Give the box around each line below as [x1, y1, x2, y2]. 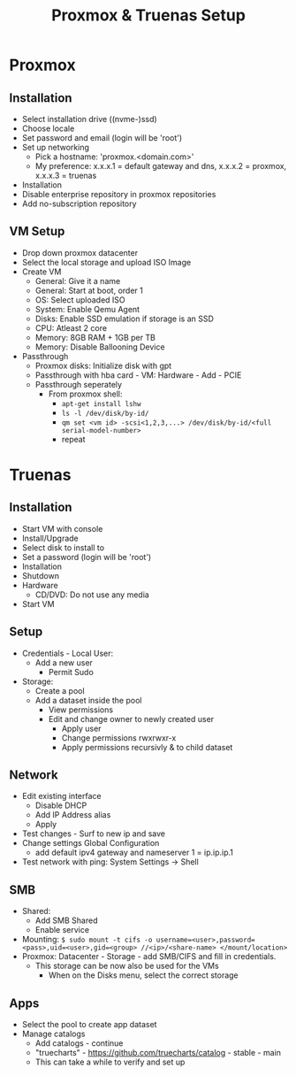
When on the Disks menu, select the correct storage [48, 970, 239, 980]
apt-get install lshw [61, 399, 141, 408]
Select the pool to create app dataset [21, 1019, 157, 1030]
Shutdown [21, 570, 60, 580]
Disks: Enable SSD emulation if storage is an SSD [34, 313, 215, 324]
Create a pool [34, 685, 86, 696]
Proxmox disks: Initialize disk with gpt [34, 360, 172, 371]
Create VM [21, 266, 62, 277]
